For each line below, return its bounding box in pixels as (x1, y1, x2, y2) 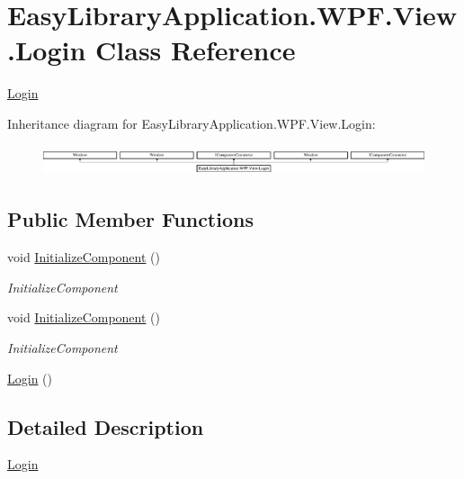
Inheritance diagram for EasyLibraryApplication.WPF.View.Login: (7, 113, 376, 132)
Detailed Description (7, 412, 204, 440)
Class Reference (95, 32, 296, 68)
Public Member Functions (7, 205, 254, 233)
